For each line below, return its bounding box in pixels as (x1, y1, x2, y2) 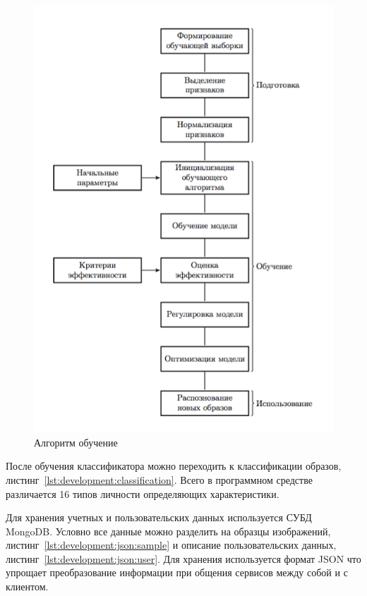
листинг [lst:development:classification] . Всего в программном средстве (6, 472, 313, 487)
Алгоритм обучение (34, 434, 118, 449)
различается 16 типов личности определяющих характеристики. (6, 486, 279, 501)
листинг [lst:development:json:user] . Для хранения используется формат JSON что (6, 551, 361, 566)
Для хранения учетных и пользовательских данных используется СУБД (6, 510, 312, 525)
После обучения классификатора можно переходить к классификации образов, (6, 458, 342, 473)
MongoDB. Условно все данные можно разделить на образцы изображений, (6, 523, 331, 538)
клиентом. (6, 579, 49, 594)
